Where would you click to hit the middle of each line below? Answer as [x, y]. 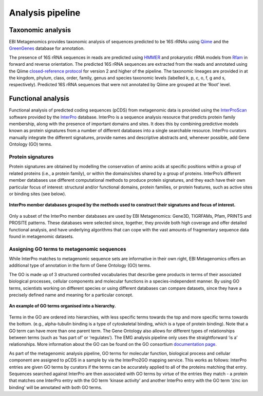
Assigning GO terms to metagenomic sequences [68, 249]
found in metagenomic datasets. [41, 236]
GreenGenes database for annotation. [47, 48]
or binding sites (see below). [38, 194]
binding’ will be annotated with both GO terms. [56, 387]
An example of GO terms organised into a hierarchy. [63, 306]
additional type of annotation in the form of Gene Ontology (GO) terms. [80, 265]
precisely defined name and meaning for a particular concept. [71, 295]
